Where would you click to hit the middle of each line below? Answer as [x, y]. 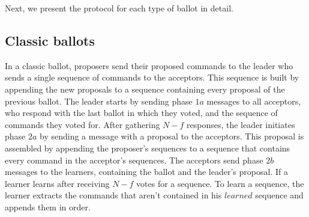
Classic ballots [50, 40]
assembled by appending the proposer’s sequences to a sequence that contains [148, 148]
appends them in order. [48, 206]
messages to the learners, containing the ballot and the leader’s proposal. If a [146, 172]
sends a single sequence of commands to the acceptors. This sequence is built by [152, 77]
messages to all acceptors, [254, 101]
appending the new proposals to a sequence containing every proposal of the [145, 89]
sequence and [279, 195]
